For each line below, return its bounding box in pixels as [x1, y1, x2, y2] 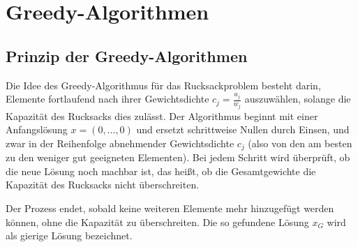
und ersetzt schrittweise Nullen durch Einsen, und [136, 122, 350, 137]
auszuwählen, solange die [244, 91, 351, 106]
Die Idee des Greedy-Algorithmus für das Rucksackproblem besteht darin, [6, 77, 321, 92]
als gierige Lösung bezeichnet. [6, 228, 133, 243]
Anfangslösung [6, 122, 68, 137]
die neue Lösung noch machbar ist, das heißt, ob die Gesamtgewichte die [6, 163, 316, 178]
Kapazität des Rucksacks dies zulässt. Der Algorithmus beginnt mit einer [6, 108, 318, 123]
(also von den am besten [248, 135, 352, 150]
